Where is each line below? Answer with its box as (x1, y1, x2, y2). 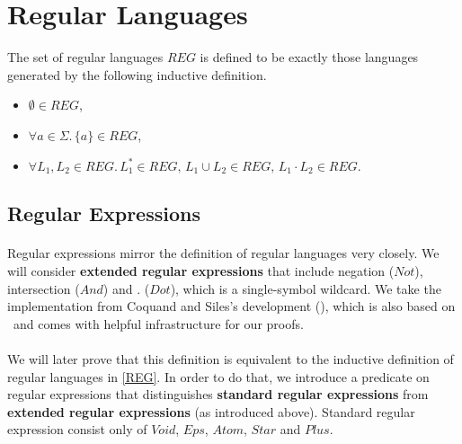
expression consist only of (7, 420, 147, 439)
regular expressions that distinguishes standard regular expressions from (7, 385, 429, 404)
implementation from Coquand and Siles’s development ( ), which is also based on (7, 297, 456, 315)
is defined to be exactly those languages (200, 48, 419, 67)
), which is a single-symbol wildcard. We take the (170, 279, 441, 297)
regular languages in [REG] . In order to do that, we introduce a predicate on (7, 367, 430, 386)
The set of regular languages (7, 48, 164, 67)
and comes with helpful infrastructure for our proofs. (13, 314, 304, 333)
